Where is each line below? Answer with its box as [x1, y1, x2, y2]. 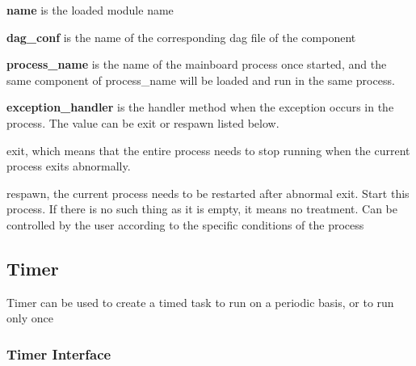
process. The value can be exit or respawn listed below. [6, 114, 279, 131]
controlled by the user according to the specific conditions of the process [6, 216, 364, 233]
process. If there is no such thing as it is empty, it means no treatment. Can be [6, 200, 397, 217]
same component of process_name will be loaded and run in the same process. [6, 71, 395, 88]
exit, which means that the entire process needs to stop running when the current [6, 141, 410, 158]
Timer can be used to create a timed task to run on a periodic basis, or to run [6, 293, 394, 310]
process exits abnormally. [6, 158, 131, 175]
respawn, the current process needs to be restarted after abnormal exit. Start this [6, 184, 410, 201]
